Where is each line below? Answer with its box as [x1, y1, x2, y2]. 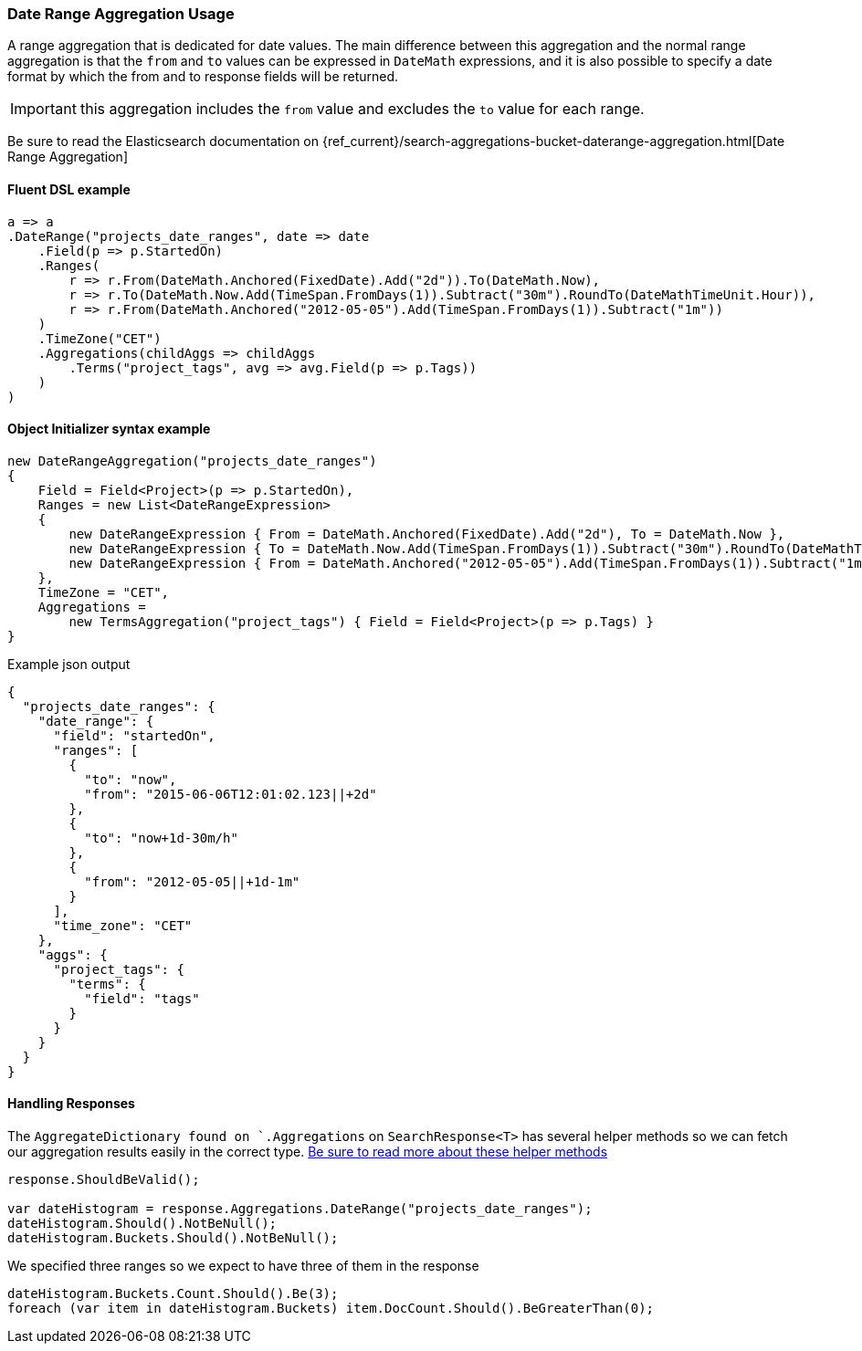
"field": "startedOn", [53, 728, 215, 743]
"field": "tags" [84, 990, 200, 1006]
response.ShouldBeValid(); [7, 1172, 200, 1188]
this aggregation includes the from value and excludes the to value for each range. [79, 99, 645, 119]
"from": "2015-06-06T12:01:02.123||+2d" [84, 786, 377, 801]
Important [10, 99, 77, 119]
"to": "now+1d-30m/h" [84, 830, 238, 845]
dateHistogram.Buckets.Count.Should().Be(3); [7, 1286, 339, 1302]
